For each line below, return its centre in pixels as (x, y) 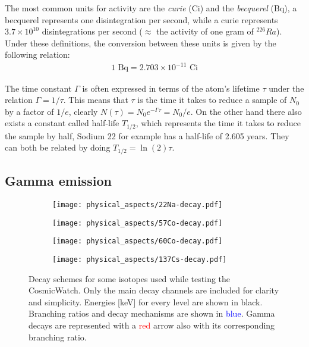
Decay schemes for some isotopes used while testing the (130, 278)
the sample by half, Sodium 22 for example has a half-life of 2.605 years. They (147, 135)
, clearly (83, 111)
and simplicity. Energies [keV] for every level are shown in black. (146, 301)
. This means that (96, 100)
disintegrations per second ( (92, 31)
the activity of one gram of (205, 31)
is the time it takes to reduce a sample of (212, 100)
